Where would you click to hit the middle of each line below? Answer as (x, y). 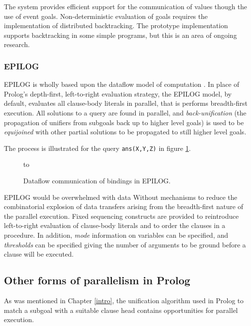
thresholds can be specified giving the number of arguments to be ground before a (125, 244)
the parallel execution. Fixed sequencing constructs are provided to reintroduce (121, 216)
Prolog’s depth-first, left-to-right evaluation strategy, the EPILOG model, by (118, 93)
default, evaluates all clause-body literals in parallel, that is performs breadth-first (126, 103)
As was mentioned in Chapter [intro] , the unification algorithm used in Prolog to (124, 300)
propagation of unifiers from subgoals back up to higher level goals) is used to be (124, 122)
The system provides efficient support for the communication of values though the (125, 6)
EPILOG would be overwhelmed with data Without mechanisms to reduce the (121, 197)
